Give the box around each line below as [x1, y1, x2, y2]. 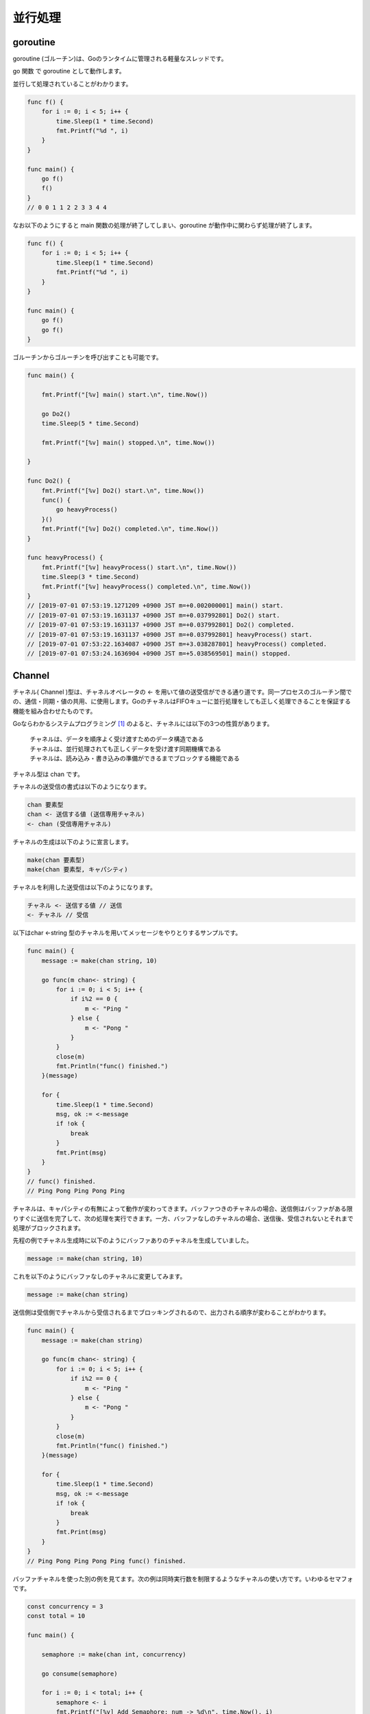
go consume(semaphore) [41, 1669, 118, 1678]
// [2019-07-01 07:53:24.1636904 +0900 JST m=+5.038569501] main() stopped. [27, 650, 291, 657]
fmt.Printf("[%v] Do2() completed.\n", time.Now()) [41, 525, 219, 533]
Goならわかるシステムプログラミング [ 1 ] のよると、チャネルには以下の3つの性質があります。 [12, 719, 273, 727]
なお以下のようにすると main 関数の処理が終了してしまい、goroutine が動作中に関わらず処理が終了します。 [12, 221, 316, 230]
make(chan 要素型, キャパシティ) [27, 866, 128, 873]
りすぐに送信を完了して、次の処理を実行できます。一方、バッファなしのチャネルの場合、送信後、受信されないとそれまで [12, 1214, 354, 1222]
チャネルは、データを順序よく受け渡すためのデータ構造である [29, 735, 204, 743]
